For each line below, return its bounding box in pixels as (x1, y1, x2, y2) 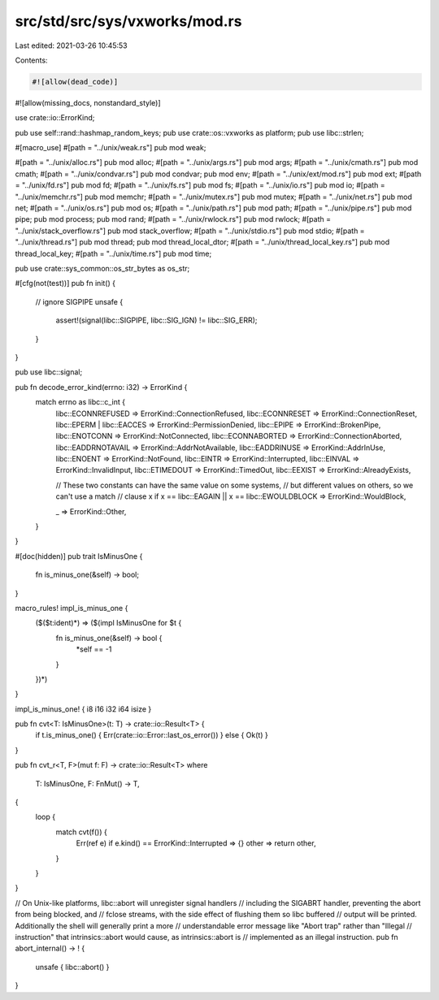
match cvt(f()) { (55, 827, 107, 837)
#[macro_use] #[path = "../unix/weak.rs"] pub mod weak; (15, 143, 206, 153)
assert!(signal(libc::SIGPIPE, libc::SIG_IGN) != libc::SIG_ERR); (55, 315, 258, 325)
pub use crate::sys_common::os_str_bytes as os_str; (15, 263, 190, 273)
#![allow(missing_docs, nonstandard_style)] (15, 97, 162, 107)
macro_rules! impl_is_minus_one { (15, 603, 128, 613)
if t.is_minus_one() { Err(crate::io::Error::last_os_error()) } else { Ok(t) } (35, 730, 268, 740)
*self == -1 (76, 644, 112, 654)
